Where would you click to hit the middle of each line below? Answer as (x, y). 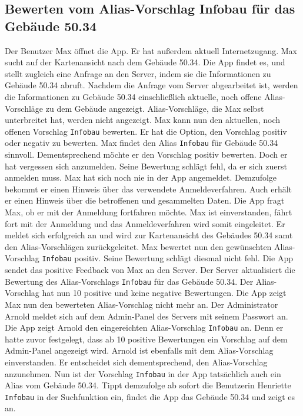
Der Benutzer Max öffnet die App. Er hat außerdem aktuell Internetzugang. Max (151, 50)
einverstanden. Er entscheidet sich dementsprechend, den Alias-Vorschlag (136, 362)
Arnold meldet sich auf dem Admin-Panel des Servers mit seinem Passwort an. (146, 316)
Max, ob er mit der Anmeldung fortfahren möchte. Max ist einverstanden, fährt (149, 212)
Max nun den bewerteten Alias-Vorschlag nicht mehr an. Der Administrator (141, 304)
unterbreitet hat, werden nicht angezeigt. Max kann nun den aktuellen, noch (142, 120)
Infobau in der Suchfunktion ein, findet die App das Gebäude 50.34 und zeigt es (150, 396)
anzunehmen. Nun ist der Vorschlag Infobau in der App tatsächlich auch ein (143, 373)
